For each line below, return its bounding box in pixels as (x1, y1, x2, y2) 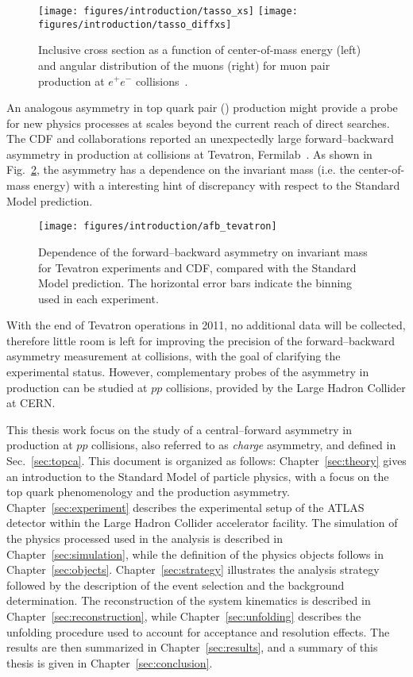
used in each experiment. (38, 290, 159, 306)
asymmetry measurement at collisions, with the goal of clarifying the (6, 348, 341, 364)
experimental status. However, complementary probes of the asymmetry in (6, 364, 369, 380)
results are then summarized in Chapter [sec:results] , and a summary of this (6, 639, 378, 656)
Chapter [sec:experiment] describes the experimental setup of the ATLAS (6, 498, 365, 515)
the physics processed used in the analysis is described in (6, 530, 284, 546)
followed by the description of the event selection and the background (6, 576, 345, 593)
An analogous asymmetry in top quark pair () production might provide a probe (6, 99, 398, 116)
